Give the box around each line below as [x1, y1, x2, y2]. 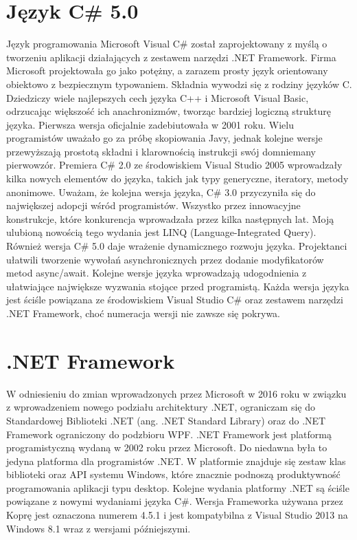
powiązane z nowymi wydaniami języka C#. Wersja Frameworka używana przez [6, 494, 343, 508]
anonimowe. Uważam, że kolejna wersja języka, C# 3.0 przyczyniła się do [6, 184, 316, 199]
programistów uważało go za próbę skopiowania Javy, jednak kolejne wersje [6, 131, 323, 145]
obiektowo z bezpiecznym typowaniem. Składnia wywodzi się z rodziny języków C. [6, 76, 352, 91]
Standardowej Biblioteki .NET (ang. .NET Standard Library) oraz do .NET [6, 413, 326, 427]
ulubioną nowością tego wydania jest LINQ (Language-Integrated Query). [6, 225, 316, 239]
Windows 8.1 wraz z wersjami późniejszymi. [6, 521, 191, 535]
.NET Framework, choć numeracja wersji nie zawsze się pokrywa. [6, 306, 280, 320]
